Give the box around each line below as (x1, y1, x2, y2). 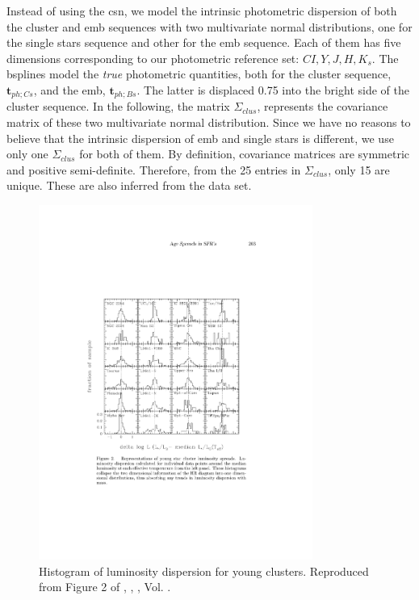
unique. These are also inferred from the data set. (6, 177, 252, 194)
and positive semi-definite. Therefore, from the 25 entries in (6, 161, 301, 178)
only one (6, 145, 48, 162)
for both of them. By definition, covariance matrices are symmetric (79, 145, 410, 162)
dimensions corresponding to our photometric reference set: (6, 49, 300, 66)
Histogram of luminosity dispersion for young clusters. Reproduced (39, 562, 369, 579)
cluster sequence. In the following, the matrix (6, 98, 230, 115)
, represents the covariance (257, 98, 388, 115)
